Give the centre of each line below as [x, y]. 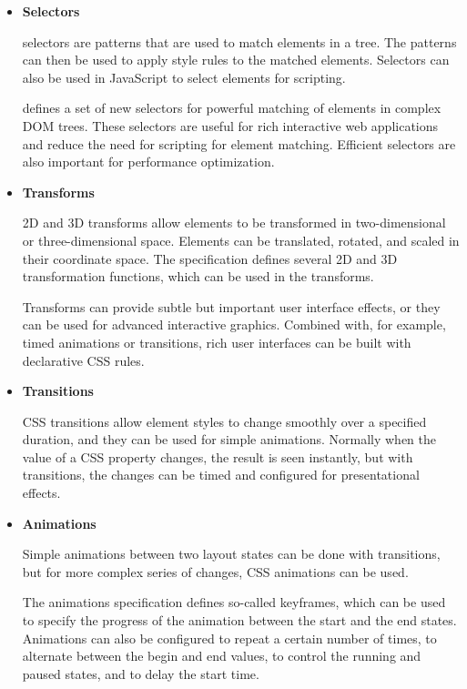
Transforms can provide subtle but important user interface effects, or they [231, 306]
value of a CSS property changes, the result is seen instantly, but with [218, 456]
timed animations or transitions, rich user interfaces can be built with [217, 342]
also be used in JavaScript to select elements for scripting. [184, 77]
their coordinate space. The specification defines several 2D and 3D [210, 258]
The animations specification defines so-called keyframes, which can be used [234, 602]
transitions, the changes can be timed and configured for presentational [221, 475]
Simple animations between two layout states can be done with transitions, [231, 554]
